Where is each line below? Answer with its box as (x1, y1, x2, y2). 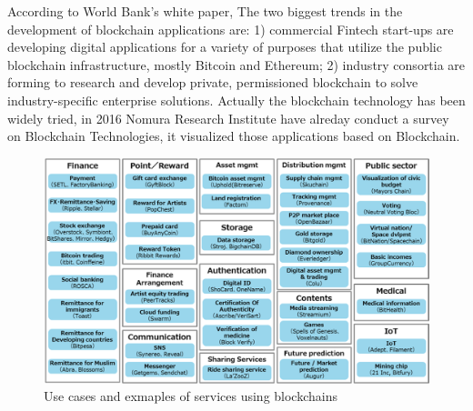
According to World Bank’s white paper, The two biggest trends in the (7, 2, 403, 20)
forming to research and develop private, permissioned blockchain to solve (7, 73, 418, 92)
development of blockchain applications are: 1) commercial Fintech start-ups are (7, 19, 454, 38)
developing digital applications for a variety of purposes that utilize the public (7, 37, 442, 56)
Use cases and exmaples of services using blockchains (44, 386, 337, 406)
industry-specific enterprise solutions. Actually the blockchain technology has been (7, 90, 466, 109)
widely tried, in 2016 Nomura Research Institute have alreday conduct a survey (7, 108, 449, 127)
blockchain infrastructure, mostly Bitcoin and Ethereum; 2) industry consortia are (7, 55, 466, 74)
